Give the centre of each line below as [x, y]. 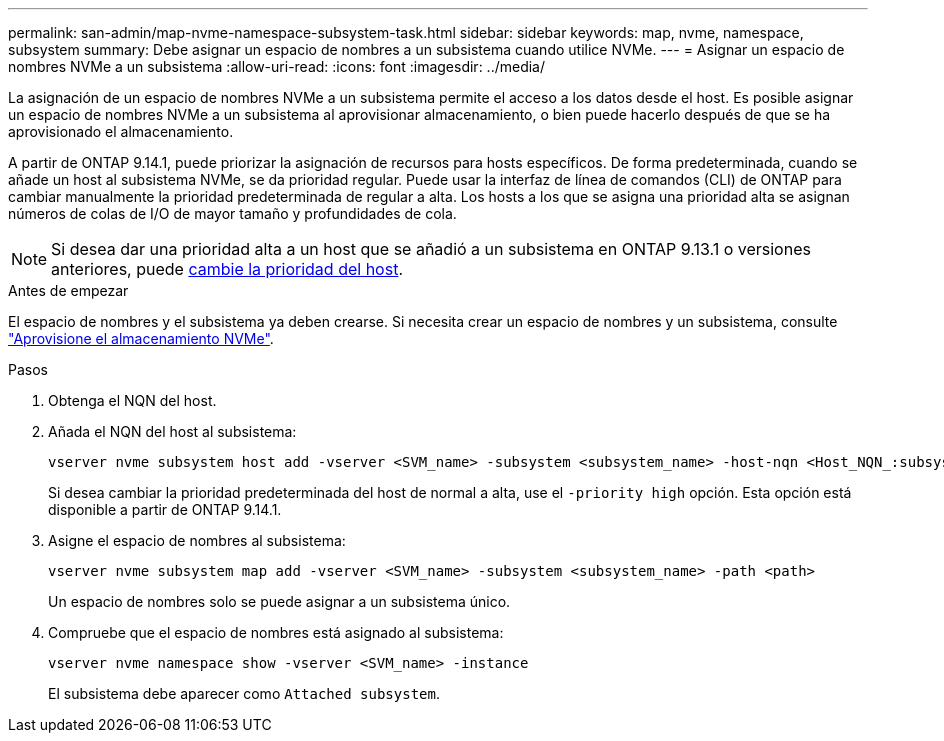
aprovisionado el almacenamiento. [121, 131]
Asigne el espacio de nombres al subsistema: [197, 540]
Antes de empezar [68, 290]
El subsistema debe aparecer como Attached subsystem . [244, 693]
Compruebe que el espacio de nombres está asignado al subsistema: [276, 632]
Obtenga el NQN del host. [132, 400]
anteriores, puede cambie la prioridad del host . [227, 269]
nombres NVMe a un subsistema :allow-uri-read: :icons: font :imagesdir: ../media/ [277, 66]
